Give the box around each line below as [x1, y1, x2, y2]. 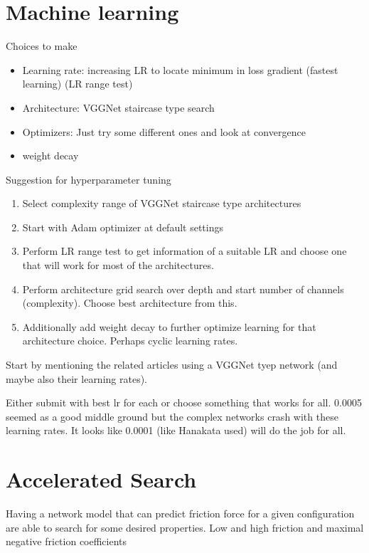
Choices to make [6, 38, 77, 53]
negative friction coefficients [6, 534, 127, 549]
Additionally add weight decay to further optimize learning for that [22, 319, 316, 334]
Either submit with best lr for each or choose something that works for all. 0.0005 [6, 395, 362, 410]
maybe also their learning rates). [6, 371, 147, 386]
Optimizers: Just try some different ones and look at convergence [22, 124, 306, 139]
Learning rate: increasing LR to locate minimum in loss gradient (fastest [22, 62, 338, 77]
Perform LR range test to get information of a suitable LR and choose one [22, 243, 347, 258]
